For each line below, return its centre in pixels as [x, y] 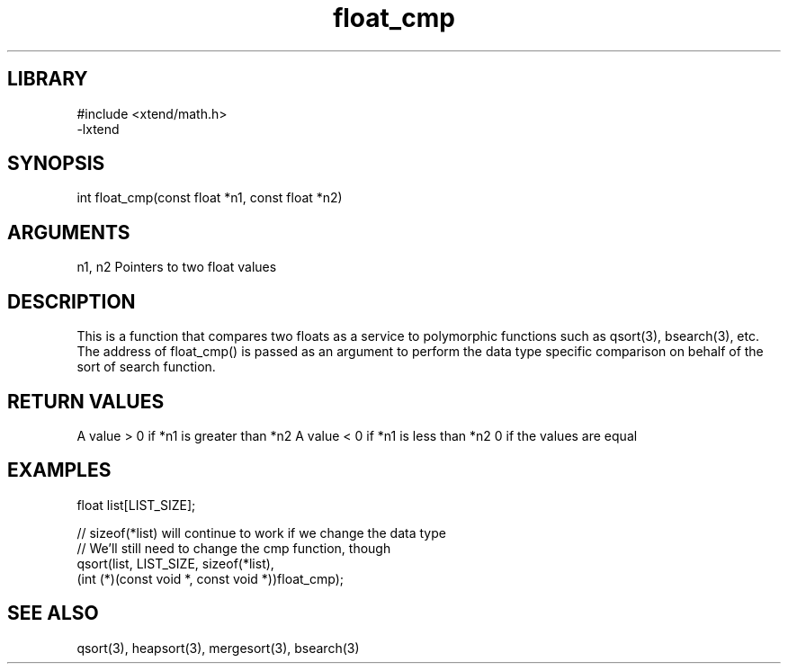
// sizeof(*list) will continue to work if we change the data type [261, 532]
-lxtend [98, 129]
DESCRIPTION [72, 301]
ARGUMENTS [69, 232]
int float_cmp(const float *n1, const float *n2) [210, 198]
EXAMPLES [59, 470]
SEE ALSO [53, 613]
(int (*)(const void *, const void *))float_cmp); [210, 578]
